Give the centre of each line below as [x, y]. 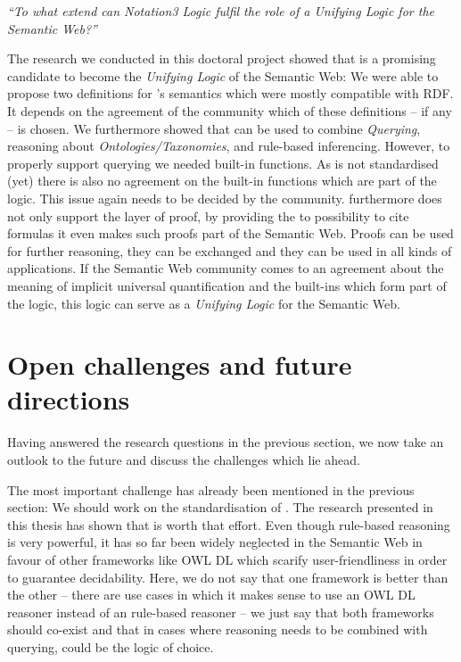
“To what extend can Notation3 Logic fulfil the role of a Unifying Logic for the [221, 11]
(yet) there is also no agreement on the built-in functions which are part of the [222, 181]
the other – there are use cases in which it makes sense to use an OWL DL [211, 595]
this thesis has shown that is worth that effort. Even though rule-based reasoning [229, 524]
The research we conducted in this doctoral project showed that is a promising [222, 58]
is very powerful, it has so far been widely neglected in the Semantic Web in [215, 542]
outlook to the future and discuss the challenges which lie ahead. [184, 459]
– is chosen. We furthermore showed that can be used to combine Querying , [214, 128]
